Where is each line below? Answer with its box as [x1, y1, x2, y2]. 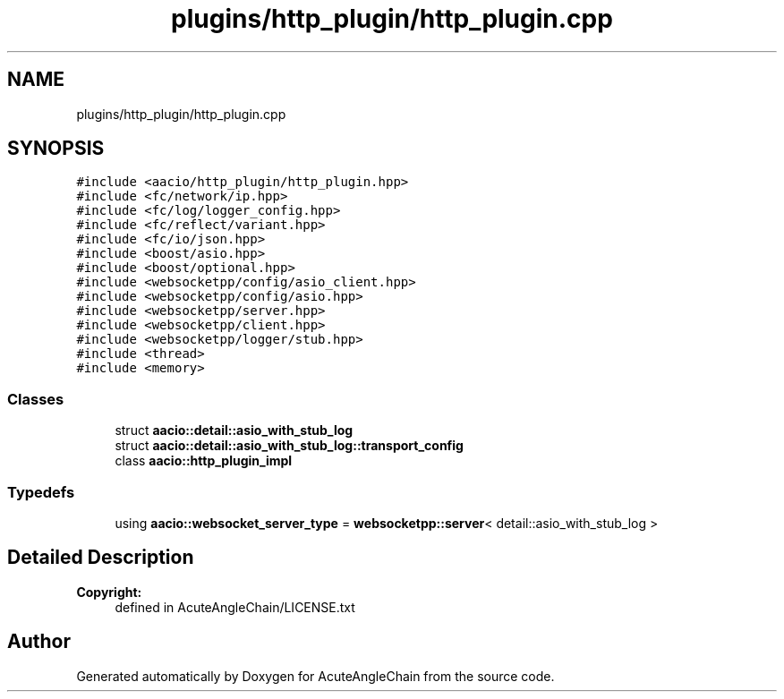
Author [7, 630, 71, 653]
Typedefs [7, 482, 75, 501]
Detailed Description [7, 546, 194, 569]
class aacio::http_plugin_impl [115, 453, 293, 469]
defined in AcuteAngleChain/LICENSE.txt [115, 599, 355, 615]
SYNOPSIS [7, 137, 105, 160]
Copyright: [76, 584, 142, 600]
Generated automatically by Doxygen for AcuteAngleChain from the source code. [76, 668, 555, 684]
